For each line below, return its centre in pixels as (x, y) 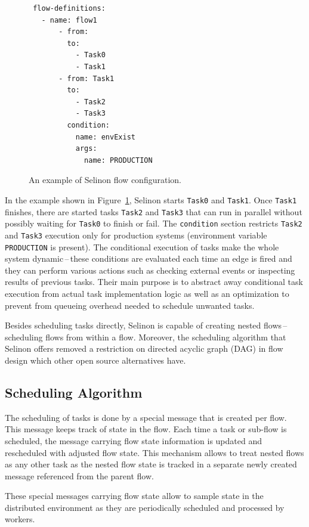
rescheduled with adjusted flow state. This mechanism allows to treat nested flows (154, 452)
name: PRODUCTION (118, 160)
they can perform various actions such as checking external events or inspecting (150, 270)
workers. (20, 519)
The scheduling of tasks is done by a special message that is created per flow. (146, 417)
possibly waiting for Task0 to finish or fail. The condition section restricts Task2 (154, 223)
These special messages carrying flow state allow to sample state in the (134, 496)
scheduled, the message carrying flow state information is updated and (134, 440)
